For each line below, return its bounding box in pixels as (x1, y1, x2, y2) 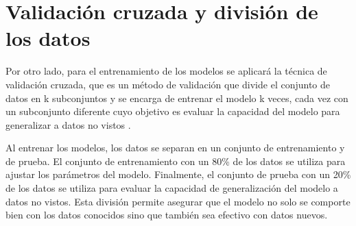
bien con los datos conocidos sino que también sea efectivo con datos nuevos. (5, 208, 328, 222)
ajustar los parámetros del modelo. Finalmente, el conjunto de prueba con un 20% (5, 167, 351, 181)
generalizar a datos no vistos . (5, 117, 131, 131)
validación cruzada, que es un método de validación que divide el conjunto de (5, 77, 331, 91)
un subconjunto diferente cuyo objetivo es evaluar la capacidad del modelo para (5, 104, 340, 118)
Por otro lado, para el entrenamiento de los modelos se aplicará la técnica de (5, 64, 327, 78)
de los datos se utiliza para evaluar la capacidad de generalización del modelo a (5, 181, 338, 195)
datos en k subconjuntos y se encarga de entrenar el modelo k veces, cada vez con (5, 90, 348, 105)
